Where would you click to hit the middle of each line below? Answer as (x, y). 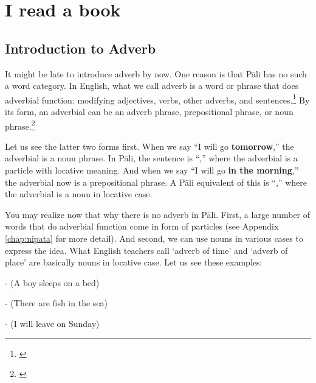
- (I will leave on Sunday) (52, 323)
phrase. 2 (20, 125)
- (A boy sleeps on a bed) (52, 282)
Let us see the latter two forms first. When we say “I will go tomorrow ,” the (149, 146)
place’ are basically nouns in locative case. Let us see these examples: (134, 262)
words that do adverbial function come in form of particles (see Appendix (142, 226)
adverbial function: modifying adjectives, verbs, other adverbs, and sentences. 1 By (157, 99)
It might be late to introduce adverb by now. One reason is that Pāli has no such (156, 73)
